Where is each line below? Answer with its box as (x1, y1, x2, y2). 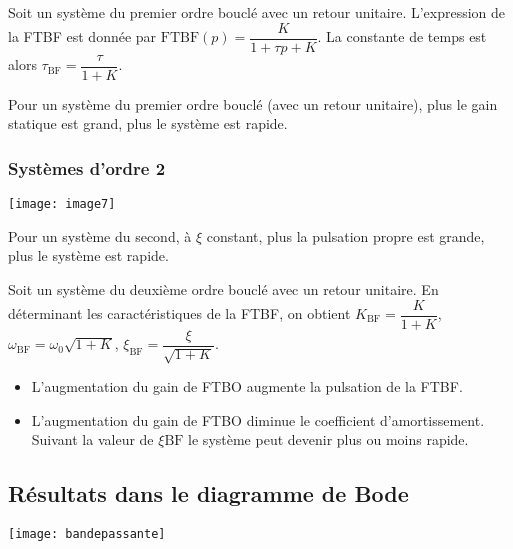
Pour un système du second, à (8, 225, 192, 246)
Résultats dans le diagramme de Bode (8, 478, 409, 509)
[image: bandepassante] (8, 527, 166, 542)
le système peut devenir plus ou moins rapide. (188, 429, 469, 450)
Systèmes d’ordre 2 (8, 155, 166, 180)
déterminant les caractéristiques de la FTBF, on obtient (8, 303, 351, 324)
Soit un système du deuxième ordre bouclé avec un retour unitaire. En (8, 278, 439, 299)
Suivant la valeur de (31, 429, 154, 450)
